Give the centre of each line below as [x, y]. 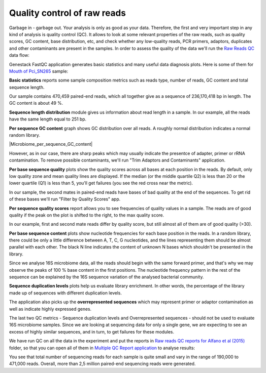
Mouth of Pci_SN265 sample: [39, 71]
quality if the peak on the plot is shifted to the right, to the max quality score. [87, 215]
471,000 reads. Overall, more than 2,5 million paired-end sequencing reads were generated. [102, 364]
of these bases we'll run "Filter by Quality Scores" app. [65, 199]
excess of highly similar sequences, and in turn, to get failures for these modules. [92, 332]
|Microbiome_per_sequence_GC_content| [51, 144]
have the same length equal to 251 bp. [48, 119]
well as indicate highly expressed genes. [50, 309]
